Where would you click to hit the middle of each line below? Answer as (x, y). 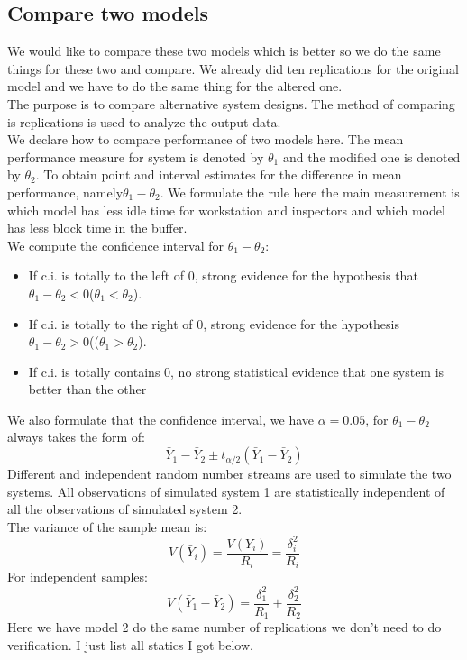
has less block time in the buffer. (97, 228)
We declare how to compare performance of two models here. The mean (206, 139)
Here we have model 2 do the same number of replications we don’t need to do (224, 627)
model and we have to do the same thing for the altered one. (175, 86)
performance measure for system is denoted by (136, 156)
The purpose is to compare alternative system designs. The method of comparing (231, 103)
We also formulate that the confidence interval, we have (161, 419)
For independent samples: (78, 577)
